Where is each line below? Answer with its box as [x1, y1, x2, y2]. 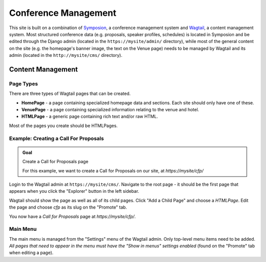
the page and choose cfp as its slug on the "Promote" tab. [9, 204, 128, 210]
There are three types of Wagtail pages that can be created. [9, 90, 131, 96]
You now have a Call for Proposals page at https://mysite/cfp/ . [9, 213, 136, 219]
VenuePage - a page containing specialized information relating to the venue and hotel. [21, 107, 199, 113]
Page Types [9, 80, 38, 87]
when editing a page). [9, 250, 54, 256]
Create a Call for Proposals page [22, 159, 89, 165]
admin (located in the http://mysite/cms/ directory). [9, 52, 123, 58]
